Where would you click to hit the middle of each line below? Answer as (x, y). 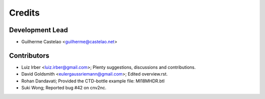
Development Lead (39, 30)
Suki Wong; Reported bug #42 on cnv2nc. (64, 88)
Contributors (29, 55)
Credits (25, 13)
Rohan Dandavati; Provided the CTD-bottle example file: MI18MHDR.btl (93, 81)
